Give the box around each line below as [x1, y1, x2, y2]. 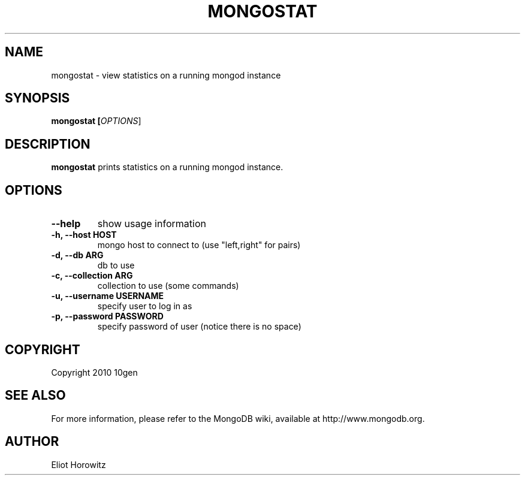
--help [51, 218, 81, 230]
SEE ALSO [5, 388, 66, 403]
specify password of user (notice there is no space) [97, 321, 301, 332]
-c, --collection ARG [51, 270, 133, 281]
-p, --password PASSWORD [51, 311, 164, 322]
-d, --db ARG [51, 250, 104, 261]
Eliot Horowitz [51, 459, 106, 470]
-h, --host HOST [51, 230, 117, 240]
